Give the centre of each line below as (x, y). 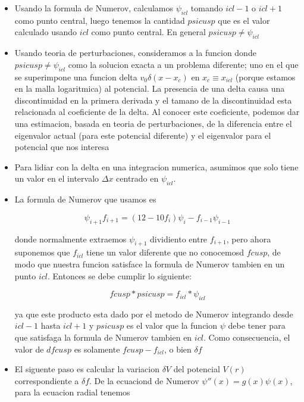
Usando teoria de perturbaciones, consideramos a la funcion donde (135, 53)
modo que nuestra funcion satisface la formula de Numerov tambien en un (150, 264)
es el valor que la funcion (172, 325)
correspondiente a (47, 380)
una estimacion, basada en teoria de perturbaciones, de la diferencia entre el (153, 123)
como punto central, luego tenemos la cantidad (100, 20)
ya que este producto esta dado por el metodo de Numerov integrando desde (154, 314)
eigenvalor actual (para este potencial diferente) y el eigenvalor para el (143, 135)
